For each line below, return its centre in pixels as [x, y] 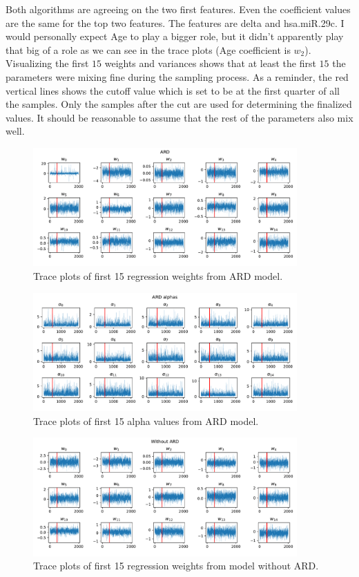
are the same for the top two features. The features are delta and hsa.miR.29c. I [175, 22]
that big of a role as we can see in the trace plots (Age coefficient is [148, 49]
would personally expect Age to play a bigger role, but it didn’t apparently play [175, 36]
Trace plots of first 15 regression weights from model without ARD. [176, 566]
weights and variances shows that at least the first [210, 63]
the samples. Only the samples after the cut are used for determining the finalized [179, 104]
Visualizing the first [47, 63]
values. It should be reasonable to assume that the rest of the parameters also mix [179, 117]
